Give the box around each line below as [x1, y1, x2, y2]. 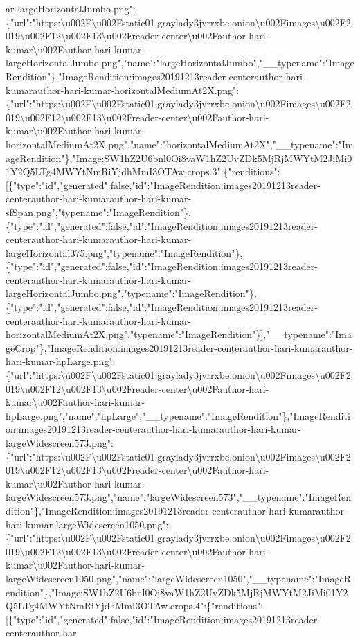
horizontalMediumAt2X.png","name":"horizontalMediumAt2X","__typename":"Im [6, 136, 354, 151]
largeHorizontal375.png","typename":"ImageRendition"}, [6, 245, 243, 260]
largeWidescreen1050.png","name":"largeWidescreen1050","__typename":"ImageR [6, 571, 351, 585]
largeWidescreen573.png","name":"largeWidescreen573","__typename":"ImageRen [6, 490, 351, 504]
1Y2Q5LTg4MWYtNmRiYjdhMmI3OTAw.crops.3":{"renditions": [6, 164, 280, 179]
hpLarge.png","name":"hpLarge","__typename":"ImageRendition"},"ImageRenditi [6, 408, 350, 422]
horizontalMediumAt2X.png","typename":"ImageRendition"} [6, 327, 261, 341]
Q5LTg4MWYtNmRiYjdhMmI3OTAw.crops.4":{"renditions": [6, 598, 264, 613]
